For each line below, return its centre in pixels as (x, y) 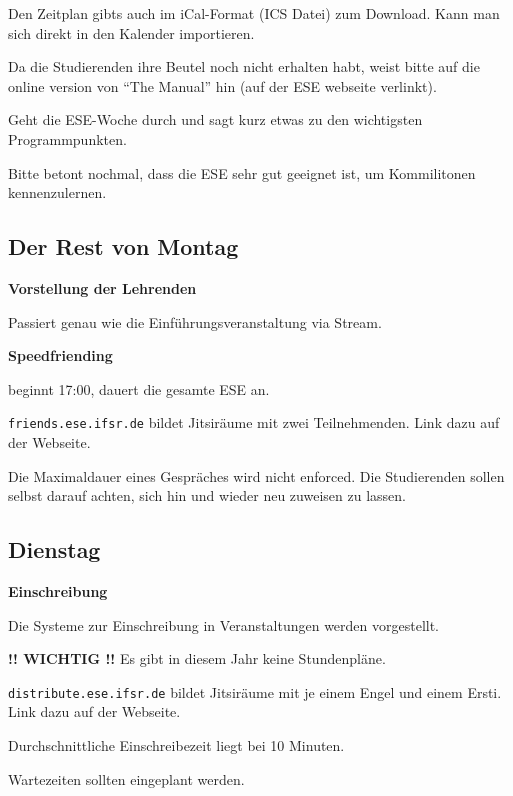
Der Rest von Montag (123, 246)
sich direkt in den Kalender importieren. (131, 32)
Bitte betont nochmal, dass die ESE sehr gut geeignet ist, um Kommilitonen (242, 172)
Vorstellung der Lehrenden (102, 287)
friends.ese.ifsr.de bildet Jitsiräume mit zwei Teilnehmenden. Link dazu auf (254, 422)
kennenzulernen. (57, 192)
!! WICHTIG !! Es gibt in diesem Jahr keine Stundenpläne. (197, 658)
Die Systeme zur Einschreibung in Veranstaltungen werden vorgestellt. (224, 624)
